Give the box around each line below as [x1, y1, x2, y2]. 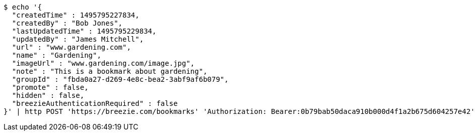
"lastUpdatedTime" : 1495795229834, [12, 27, 157, 35]
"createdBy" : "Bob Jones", [12, 19, 123, 27]
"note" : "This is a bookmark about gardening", [12, 67, 208, 75]
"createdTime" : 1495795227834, [12, 11, 140, 19]
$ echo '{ [4, 3, 42, 11]
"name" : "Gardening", [12, 51, 101, 59]
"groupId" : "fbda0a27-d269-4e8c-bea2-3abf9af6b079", [12, 75, 229, 83]
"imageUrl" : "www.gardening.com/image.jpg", [12, 59, 195, 67]
